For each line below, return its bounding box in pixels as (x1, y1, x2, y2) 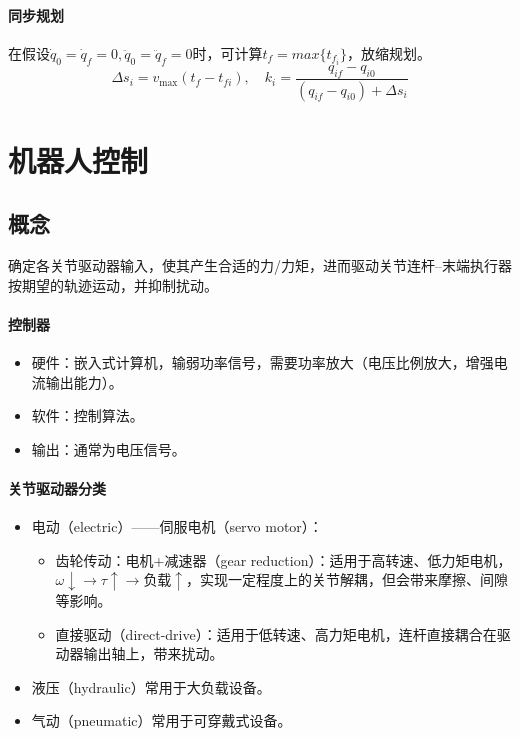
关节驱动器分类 (8, 478, 106, 499)
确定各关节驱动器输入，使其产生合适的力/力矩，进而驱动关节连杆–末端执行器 (8, 255, 512, 276)
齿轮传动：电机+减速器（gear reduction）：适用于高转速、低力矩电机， (55, 549, 512, 570)
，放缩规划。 (347, 42, 432, 63)
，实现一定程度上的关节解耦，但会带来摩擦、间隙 (186, 569, 509, 590)
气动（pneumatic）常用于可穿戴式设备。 (31, 710, 292, 731)
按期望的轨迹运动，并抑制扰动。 (8, 274, 218, 295)
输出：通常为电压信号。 (31, 438, 186, 459)
